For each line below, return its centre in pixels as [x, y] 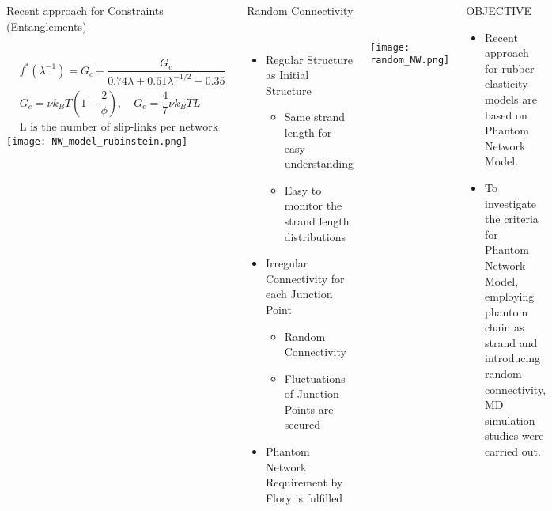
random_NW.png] [410, 61]
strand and [511, 342]
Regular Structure [309, 59]
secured [302, 424]
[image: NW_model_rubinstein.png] [97, 141]
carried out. [513, 451]
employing [510, 296]
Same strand [315, 117]
